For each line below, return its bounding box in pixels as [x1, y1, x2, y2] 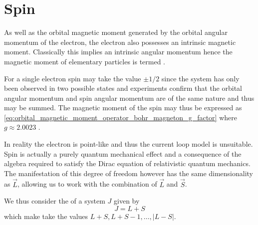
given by [114, 196, 140, 206]
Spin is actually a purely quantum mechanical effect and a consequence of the [4, 148, 242, 159]
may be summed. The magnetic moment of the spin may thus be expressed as [4, 102, 242, 113]
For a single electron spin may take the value [4, 73, 141, 83]
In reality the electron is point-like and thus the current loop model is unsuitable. [4, 139, 253, 149]
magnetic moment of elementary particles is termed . [4, 56, 165, 66]
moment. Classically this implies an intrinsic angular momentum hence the [4, 46, 233, 57]
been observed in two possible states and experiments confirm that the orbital [4, 83, 243, 93]
